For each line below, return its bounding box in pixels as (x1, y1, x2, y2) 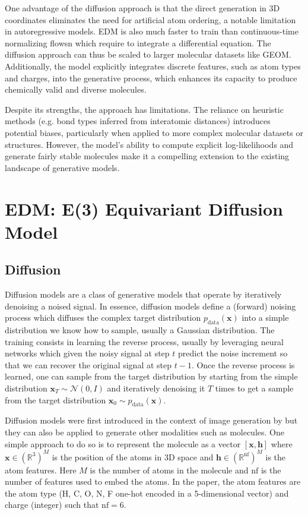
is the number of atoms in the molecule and (90, 463, 249, 476)
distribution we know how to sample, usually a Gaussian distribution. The (5, 324, 275, 336)
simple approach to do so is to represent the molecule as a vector (5, 437, 241, 450)
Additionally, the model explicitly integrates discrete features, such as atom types (5, 59, 301, 72)
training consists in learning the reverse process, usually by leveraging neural (5, 335, 284, 347)
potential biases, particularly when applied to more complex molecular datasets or (5, 126, 303, 138)
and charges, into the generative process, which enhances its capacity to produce (5, 71, 297, 84)
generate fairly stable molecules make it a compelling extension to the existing (5, 150, 290, 162)
